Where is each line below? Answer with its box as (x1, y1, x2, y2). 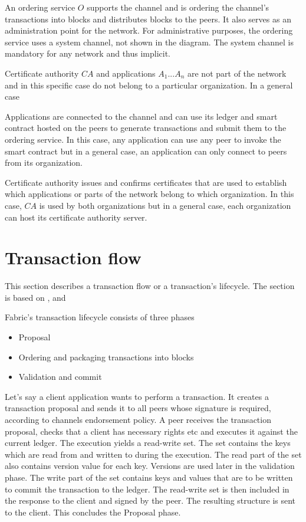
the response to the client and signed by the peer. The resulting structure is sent (5, 494, 296, 507)
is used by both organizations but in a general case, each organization (39, 199, 291, 211)
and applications (96, 67, 156, 79)
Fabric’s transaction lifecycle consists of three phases (5, 311, 195, 323)
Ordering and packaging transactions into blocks (18, 350, 194, 363)
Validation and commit (18, 370, 102, 383)
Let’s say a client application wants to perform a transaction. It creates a (5, 390, 269, 402)
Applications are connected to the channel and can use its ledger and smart (5, 110, 278, 122)
